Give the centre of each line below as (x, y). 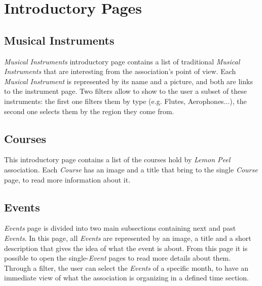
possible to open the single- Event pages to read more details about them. (118, 258)
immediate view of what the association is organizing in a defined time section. (126, 278)
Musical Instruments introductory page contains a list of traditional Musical (122, 61)
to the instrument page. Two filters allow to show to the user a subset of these (125, 91)
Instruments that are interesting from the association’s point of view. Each (120, 71)
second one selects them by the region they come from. (89, 111)
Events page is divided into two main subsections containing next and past (120, 228)
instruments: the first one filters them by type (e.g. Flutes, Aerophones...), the (125, 101)
